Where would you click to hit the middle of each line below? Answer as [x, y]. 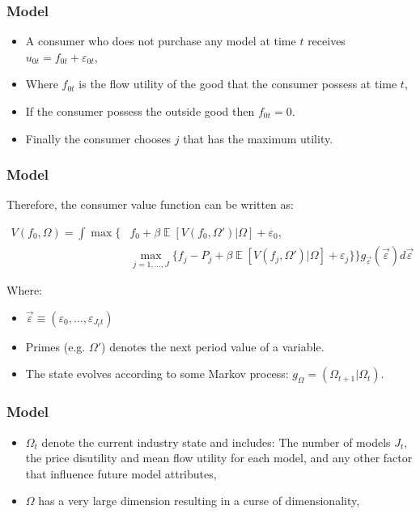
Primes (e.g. [55, 346]
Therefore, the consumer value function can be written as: [150, 204]
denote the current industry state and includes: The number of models [216, 442]
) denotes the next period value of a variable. [213, 346]
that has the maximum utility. [258, 138]
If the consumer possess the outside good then [140, 111]
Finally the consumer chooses [98, 138]
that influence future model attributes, [121, 473]
